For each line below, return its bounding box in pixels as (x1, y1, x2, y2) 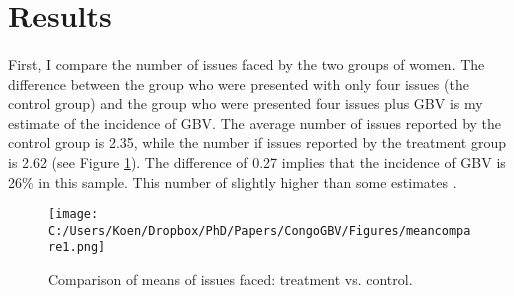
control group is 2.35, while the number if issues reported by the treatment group (8, 132, 506, 153)
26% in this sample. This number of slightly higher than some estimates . (8, 171, 457, 192)
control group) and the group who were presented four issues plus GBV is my (8, 93, 483, 114)
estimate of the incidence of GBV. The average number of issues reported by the (8, 112, 502, 133)
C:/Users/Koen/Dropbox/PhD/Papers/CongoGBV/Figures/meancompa (48, 223, 471, 238)
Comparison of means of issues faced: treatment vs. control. (48, 269, 413, 290)
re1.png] (48, 240, 106, 255)
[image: (48, 207, 99, 222)
